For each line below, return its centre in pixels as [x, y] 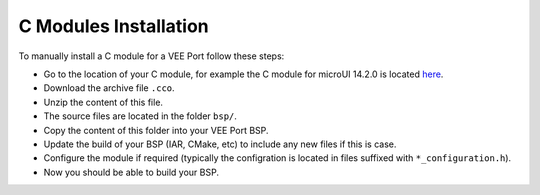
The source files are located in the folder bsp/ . [140, 116]
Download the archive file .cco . [109, 88]
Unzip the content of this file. [103, 102]
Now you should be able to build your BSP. [131, 172]
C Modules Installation [113, 26]
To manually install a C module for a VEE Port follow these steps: [151, 56]
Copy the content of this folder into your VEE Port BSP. [156, 130]
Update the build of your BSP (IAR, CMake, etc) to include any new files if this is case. [220, 144]
